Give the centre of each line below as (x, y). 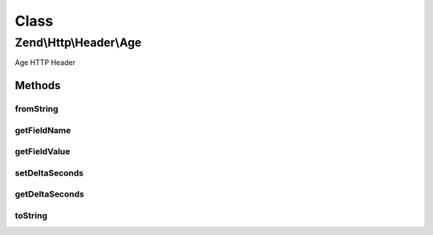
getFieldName (43, 130)
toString (31, 215)
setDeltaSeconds (49, 172)
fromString (37, 109)
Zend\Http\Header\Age (78, 43)
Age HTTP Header (45, 63)
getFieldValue (42, 152)
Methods (38, 85)
